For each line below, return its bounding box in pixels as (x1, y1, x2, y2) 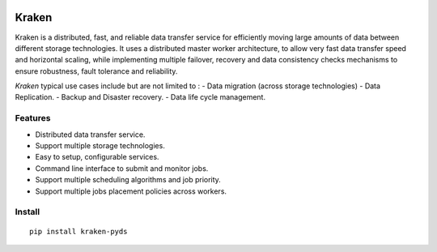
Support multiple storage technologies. (35, 141, 165, 150)
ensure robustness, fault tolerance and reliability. (15, 66, 178, 76)
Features (15, 113, 51, 124)
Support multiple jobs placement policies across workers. (35, 186, 227, 196)
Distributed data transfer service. (35, 130, 146, 139)
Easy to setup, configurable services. (35, 152, 159, 162)
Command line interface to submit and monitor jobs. (35, 163, 209, 173)
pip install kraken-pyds (29, 227, 128, 236)
